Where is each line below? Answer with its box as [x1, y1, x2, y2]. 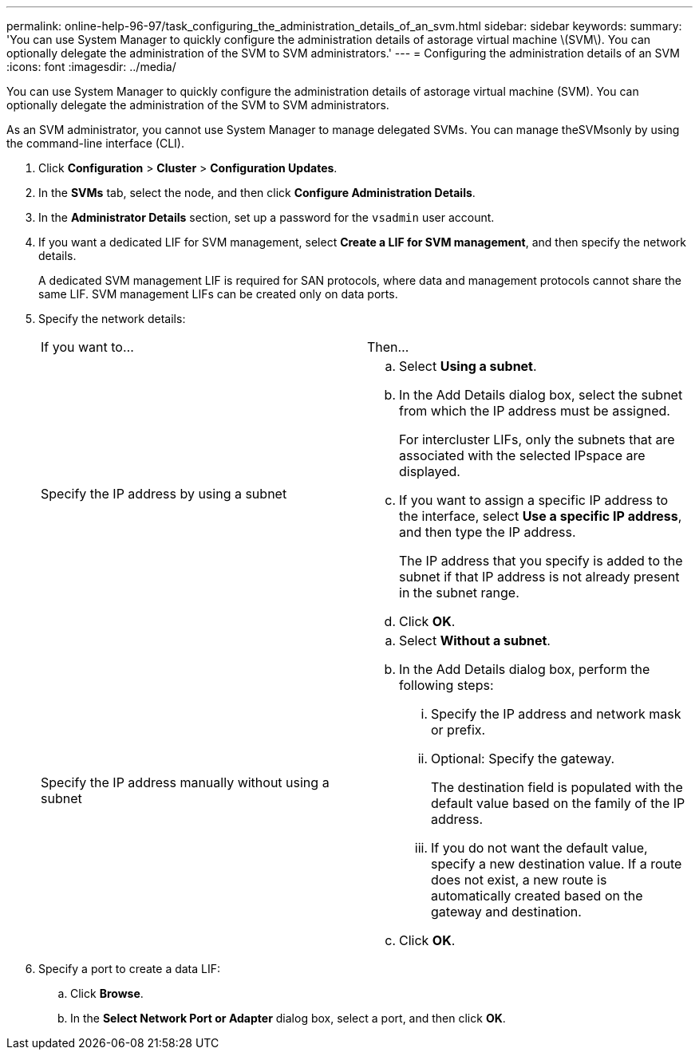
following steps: [399, 677, 494, 693]
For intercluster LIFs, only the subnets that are [399, 431, 675, 447]
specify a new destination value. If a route [431, 856, 682, 872]
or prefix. [431, 722, 486, 738]
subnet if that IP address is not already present [399, 569, 680, 585]
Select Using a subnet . [399, 358, 537, 374]
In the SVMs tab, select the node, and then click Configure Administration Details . [38, 186, 476, 199]
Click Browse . [70, 987, 144, 1000]
